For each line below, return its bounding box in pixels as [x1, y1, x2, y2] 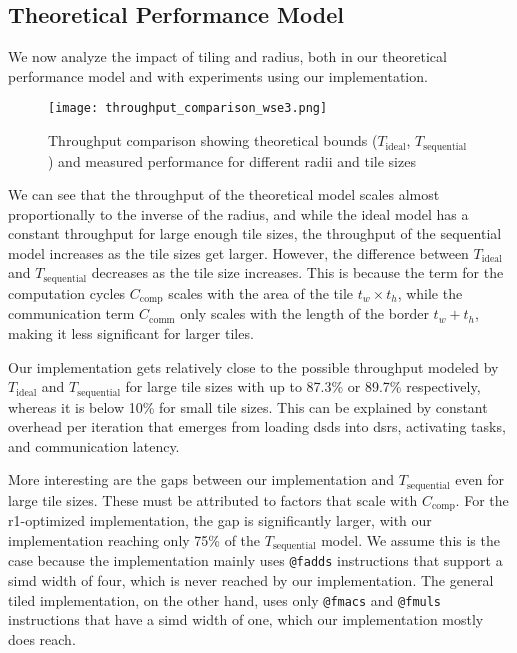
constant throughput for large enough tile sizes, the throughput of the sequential [8, 223, 502, 244]
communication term [8, 303, 135, 324]
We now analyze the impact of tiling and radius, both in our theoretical [8, 46, 447, 67]
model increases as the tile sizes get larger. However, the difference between [8, 242, 469, 263]
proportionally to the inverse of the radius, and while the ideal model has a [8, 203, 469, 224]
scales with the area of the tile [168, 282, 354, 303]
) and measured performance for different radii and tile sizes [48, 150, 416, 171]
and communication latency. [8, 435, 180, 456]
